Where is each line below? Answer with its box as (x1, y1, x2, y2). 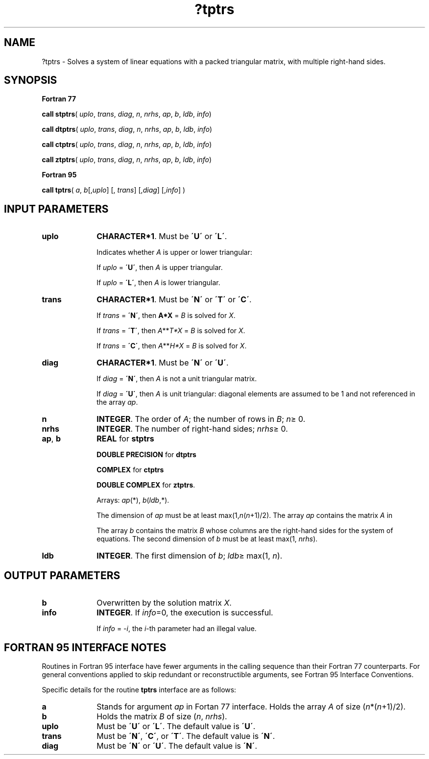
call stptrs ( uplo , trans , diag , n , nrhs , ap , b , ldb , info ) (42, 110, 212, 119)
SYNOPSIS (4, 74, 57, 87)
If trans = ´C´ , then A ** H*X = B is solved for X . (96, 342, 247, 350)
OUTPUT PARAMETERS (4, 569, 120, 582)
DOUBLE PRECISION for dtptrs (96, 450, 196, 459)
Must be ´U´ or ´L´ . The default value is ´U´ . (96, 721, 256, 731)
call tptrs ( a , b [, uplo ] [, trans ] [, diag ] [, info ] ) (42, 186, 186, 195)
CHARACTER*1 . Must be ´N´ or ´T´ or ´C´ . (96, 294, 252, 305)
